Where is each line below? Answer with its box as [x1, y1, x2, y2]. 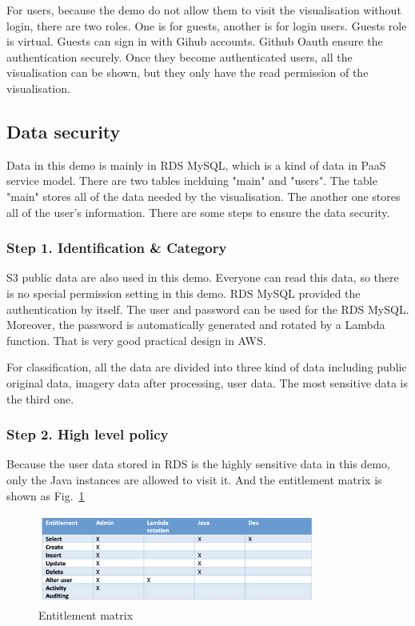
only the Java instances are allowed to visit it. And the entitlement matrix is [6, 471, 382, 488]
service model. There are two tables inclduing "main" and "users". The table [6, 172, 377, 189]
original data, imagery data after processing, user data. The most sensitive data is [6, 374, 408, 391]
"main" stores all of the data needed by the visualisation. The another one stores [6, 187, 401, 204]
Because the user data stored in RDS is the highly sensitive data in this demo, [6, 455, 390, 472]
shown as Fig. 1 [6, 487, 85, 504]
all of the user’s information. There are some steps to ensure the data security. [6, 203, 390, 220]
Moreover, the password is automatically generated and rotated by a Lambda [6, 316, 385, 333]
